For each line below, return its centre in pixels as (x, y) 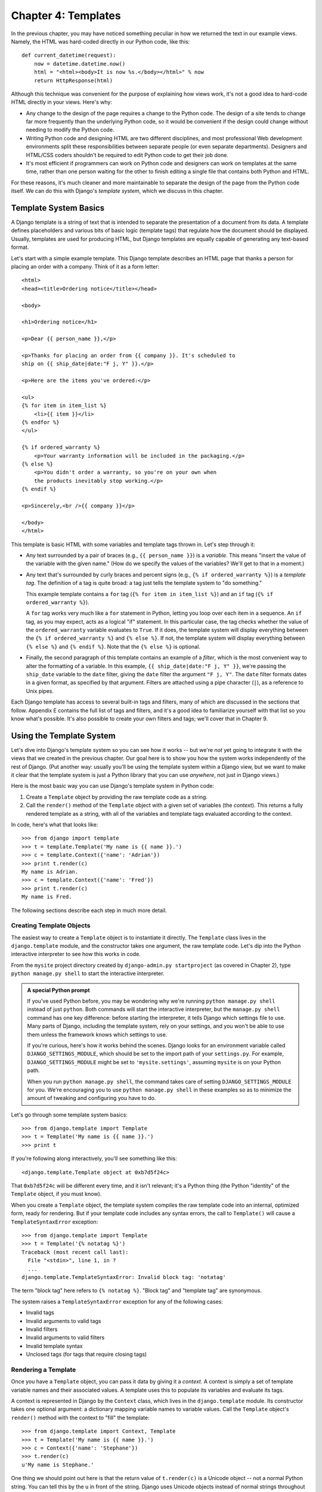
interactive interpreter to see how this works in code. (76, 954)
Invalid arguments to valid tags (64, 1321)
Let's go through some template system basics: (69, 1115)
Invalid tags (40, 1312)
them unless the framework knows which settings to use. (97, 1034)
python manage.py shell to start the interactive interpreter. (88, 973)
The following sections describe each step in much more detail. (89, 910)
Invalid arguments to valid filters (65, 1337)
